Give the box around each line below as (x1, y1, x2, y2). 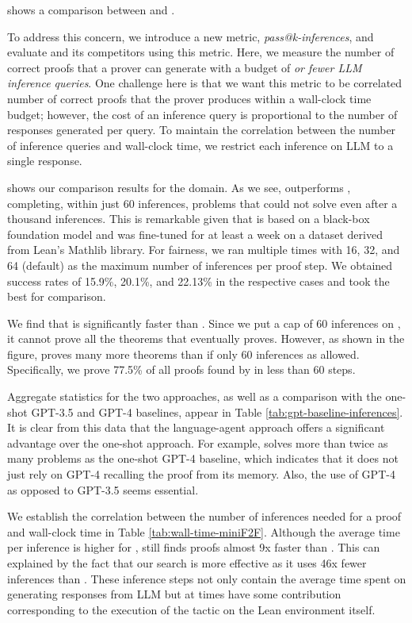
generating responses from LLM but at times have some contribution (7, 586, 341, 602)
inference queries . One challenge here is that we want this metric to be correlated (7, 75, 402, 91)
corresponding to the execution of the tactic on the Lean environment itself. (7, 601, 376, 617)
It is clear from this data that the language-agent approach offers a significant (7, 419, 385, 436)
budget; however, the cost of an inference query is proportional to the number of (7, 106, 398, 122)
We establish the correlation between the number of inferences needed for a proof (7, 508, 402, 525)
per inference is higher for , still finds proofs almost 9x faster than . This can (7, 539, 380, 556)
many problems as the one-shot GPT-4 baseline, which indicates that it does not (7, 450, 399, 467)
